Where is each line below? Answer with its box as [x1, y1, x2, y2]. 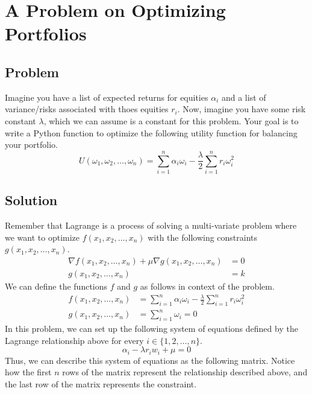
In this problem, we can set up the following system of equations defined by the [5, 322, 298, 335]
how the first [5, 366, 52, 378]
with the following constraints [148, 230, 258, 243]
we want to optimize [5, 230, 80, 243]
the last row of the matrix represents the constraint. [5, 378, 197, 390]
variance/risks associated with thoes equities [5, 103, 169, 115]
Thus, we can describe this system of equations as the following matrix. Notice [5, 354, 295, 366]
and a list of [221, 91, 266, 103]
